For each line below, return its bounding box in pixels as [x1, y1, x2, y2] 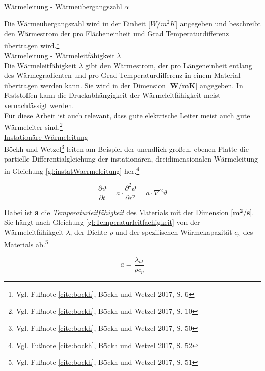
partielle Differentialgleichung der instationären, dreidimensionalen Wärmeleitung [4, 153, 258, 164]
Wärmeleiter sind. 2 [4, 120, 63, 132]
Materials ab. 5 [4, 237, 48, 249]
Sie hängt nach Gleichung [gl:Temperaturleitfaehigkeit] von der [4, 217, 200, 227]
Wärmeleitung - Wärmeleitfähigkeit [4, 50, 115, 61]
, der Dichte [70, 226, 107, 237]
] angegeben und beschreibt [175, 18, 261, 29]
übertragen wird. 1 [4, 38, 60, 50]
